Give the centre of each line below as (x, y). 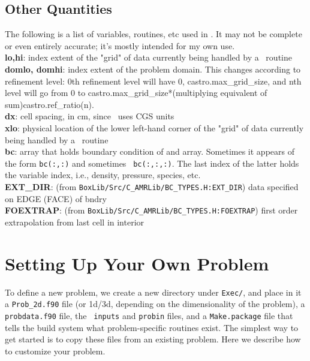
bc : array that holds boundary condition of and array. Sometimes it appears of (150, 151)
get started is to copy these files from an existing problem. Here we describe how (153, 339)
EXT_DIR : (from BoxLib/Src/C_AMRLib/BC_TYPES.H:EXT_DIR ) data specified (152, 186)
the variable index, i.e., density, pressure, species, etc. (103, 175)
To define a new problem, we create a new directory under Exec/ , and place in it (153, 292)
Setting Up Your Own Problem (137, 263)
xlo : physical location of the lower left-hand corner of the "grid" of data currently (154, 127)
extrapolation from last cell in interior (75, 222)
